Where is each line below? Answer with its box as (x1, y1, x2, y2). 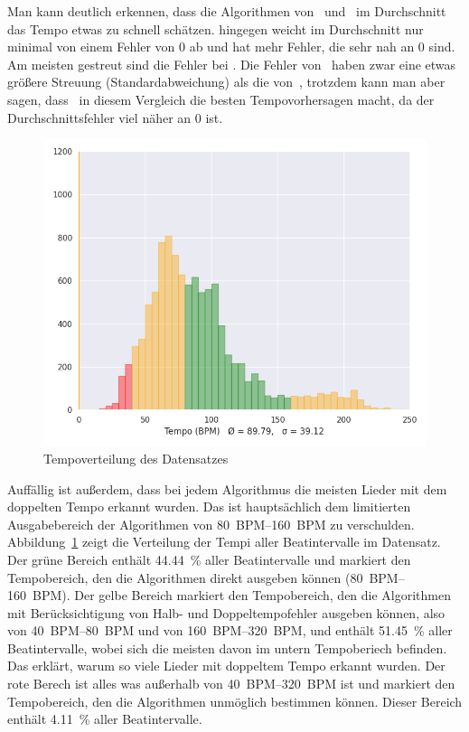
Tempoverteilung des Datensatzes (43, 448, 229, 467)
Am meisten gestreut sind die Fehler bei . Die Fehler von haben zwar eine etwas (7, 54, 456, 73)
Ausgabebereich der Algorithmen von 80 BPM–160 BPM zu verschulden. (7, 514, 415, 533)
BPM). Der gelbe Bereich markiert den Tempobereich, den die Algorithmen (32, 586, 452, 605)
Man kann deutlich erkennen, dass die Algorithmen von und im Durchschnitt (7, 2, 446, 20)
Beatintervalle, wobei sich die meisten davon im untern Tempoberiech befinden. (7, 638, 447, 657)
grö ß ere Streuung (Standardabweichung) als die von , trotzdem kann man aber (7, 72, 446, 91)
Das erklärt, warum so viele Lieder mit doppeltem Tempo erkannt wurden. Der (7, 656, 446, 675)
